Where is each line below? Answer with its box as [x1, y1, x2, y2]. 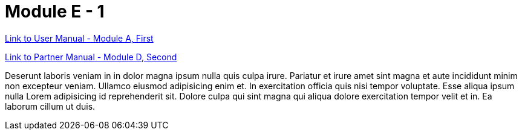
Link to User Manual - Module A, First [5, 33, 154, 43]
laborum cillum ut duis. [5, 101, 96, 111]
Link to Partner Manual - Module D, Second [5, 51, 177, 62]
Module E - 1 [5, 1, 105, 22]
